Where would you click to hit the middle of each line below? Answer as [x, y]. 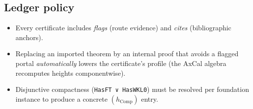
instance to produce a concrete [61, 98]
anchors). [29, 37]
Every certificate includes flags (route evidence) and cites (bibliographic [123, 28]
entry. [150, 98]
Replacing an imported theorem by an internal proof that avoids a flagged [127, 54]
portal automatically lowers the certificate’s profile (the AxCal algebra [121, 63]
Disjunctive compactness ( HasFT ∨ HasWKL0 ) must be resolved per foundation [132, 89]
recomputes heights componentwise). [70, 73]
